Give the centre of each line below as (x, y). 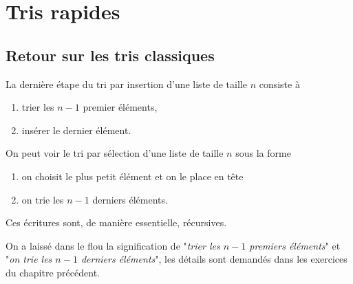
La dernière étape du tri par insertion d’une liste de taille (126, 84)
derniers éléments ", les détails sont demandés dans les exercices (214, 259)
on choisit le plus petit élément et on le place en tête (132, 176)
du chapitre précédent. (53, 272)
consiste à (279, 84)
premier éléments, (120, 107)
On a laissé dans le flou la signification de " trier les (113, 245)
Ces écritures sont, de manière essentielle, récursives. (116, 222)
